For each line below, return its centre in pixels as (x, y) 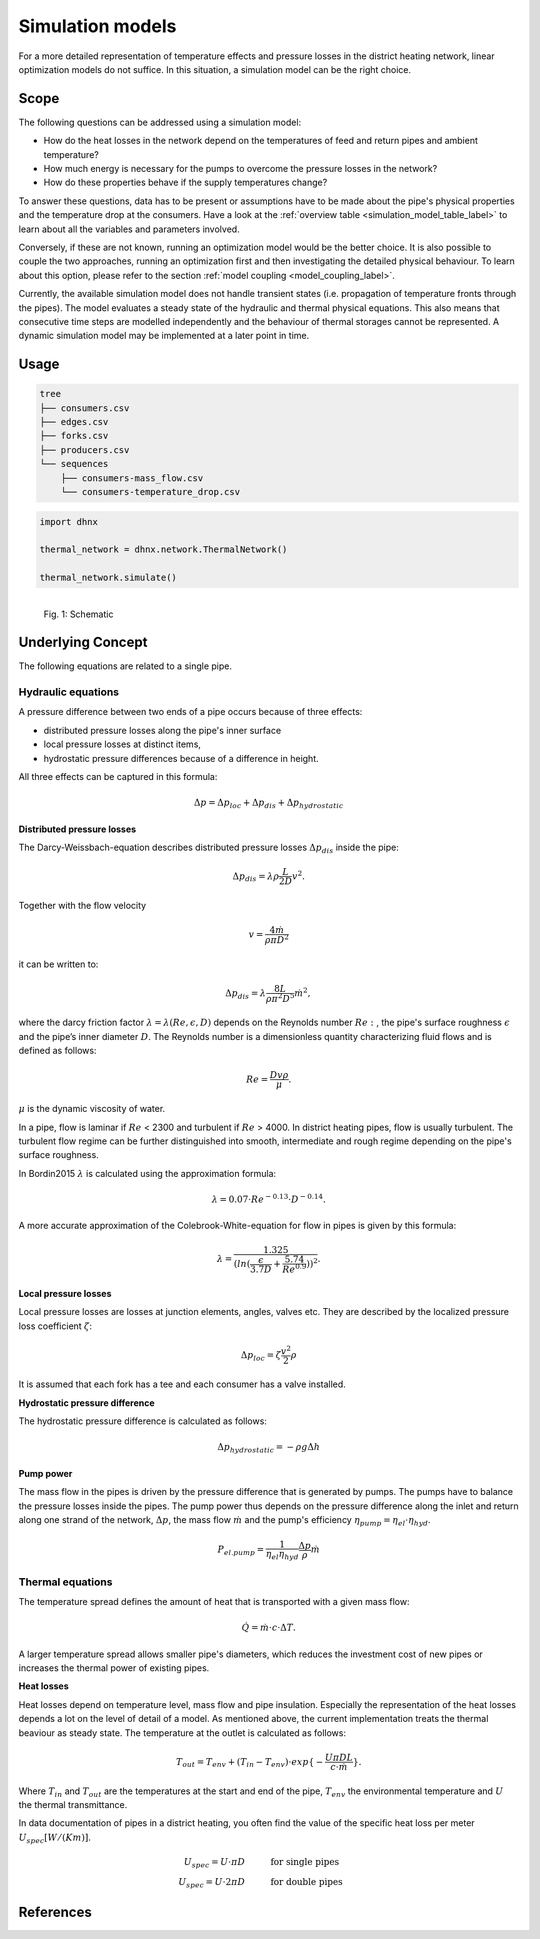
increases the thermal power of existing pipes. (114, 1668)
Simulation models (97, 26)
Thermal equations (65, 1582)
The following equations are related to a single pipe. (125, 666)
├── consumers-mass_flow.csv (132, 478)
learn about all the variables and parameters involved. (129, 229)
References (55, 1911)
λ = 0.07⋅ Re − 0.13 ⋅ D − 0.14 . (269, 1198)
